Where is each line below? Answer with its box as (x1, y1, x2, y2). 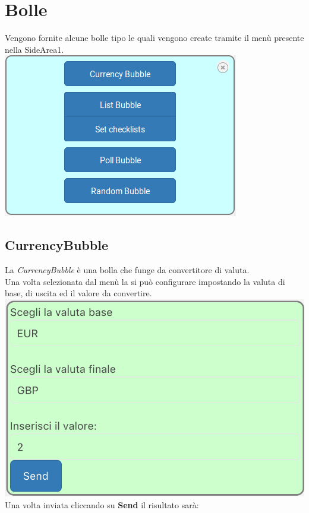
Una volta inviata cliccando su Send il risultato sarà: (5, 499, 199, 511)
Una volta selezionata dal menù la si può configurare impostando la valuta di (5, 275, 285, 287)
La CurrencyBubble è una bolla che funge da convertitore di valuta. (5, 264, 250, 276)
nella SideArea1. (5, 43, 64, 55)
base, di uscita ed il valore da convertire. (5, 287, 152, 299)
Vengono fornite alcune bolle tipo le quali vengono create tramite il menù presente (5, 31, 304, 44)
